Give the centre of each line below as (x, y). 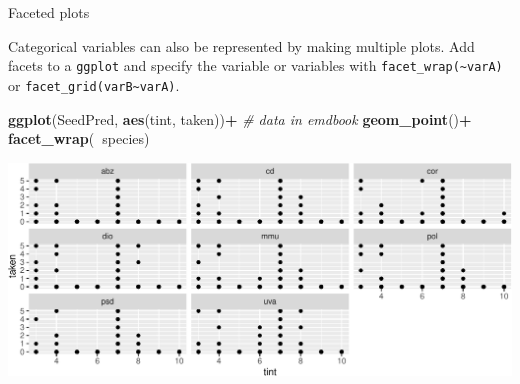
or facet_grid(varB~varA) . (94, 84)
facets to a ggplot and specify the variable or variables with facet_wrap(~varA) (255, 65)
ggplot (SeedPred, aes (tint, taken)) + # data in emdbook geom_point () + (240, 118)
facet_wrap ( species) (79, 138)
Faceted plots (49, 12)
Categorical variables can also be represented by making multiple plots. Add (241, 45)
